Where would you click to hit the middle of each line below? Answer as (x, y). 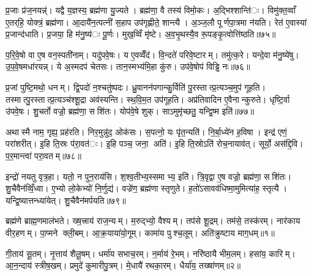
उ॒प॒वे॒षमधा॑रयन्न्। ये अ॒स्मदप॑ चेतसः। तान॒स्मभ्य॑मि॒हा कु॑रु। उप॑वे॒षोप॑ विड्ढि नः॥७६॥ (128, 66)
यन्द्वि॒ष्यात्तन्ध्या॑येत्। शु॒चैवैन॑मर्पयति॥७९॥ (66, 200)
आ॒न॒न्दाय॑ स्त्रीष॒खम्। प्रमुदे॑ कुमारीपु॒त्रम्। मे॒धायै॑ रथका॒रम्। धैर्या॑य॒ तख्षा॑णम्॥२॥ (123, 265)
